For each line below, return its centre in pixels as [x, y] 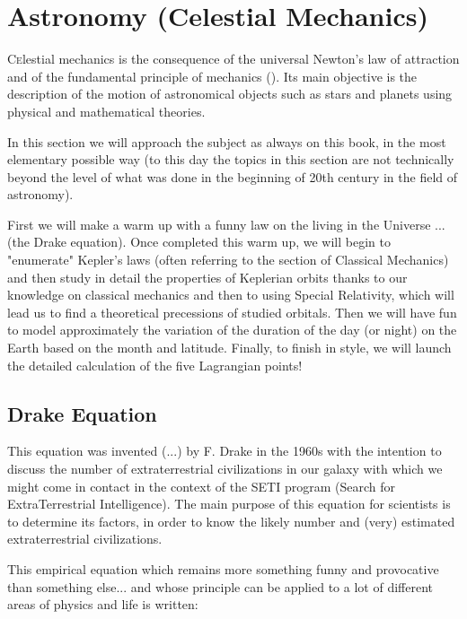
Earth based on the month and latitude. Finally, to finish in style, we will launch [229, 348]
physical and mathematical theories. [106, 111]
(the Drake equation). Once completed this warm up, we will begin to [199, 242]
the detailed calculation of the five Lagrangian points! [155, 365]
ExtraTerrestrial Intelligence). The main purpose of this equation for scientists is [229, 504]
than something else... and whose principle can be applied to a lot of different [220, 586]
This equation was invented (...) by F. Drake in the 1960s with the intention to [225, 451]
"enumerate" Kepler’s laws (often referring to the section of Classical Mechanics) [228, 260]
